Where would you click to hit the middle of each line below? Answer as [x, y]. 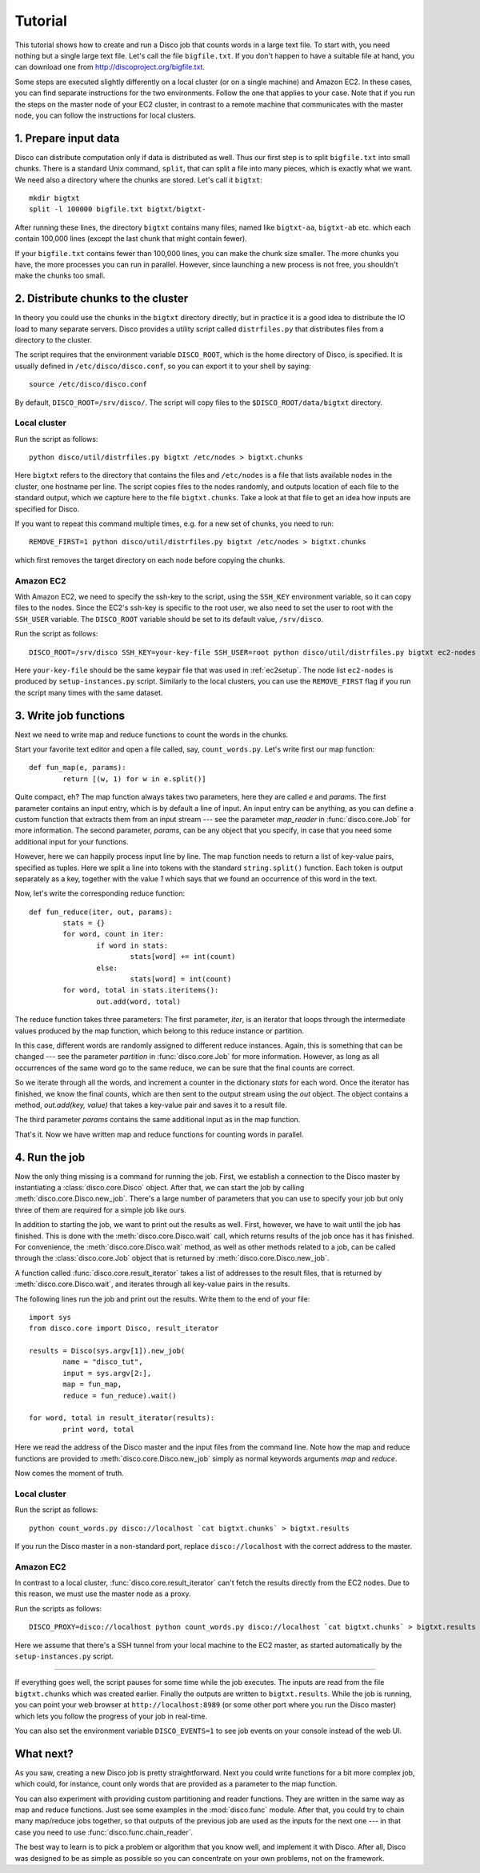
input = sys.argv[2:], [107, 1373]
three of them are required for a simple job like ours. [101, 1209]
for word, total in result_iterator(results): [122, 1418]
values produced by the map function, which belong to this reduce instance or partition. [159, 1031]
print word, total [99, 1429]
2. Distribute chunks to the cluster [102, 299]
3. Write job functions [70, 715]
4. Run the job [50, 1157]
